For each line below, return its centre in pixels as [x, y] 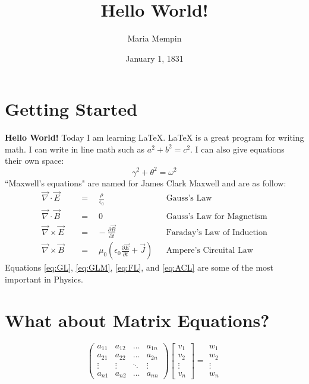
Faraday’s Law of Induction [217, 232]
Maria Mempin [154, 38]
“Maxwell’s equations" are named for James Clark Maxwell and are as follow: [146, 183]
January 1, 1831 [154, 58]
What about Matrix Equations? [137, 320]
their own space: [34, 161]
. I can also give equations [237, 149]
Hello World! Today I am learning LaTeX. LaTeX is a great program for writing [154, 137]
